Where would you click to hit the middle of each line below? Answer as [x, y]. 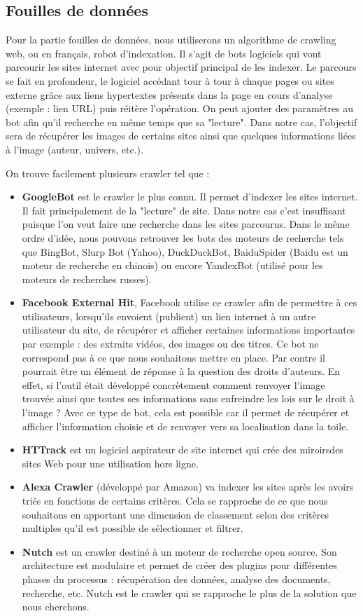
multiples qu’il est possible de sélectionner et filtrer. [133, 528]
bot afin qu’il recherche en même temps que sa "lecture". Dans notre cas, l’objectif [181, 122]
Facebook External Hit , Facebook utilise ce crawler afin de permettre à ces [190, 302]
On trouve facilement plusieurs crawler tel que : [108, 173]
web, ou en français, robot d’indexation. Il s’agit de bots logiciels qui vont [164, 53]
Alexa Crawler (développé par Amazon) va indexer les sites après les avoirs [188, 487]
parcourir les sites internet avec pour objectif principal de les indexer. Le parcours [181, 67]
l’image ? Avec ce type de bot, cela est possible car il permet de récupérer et [186, 412]
